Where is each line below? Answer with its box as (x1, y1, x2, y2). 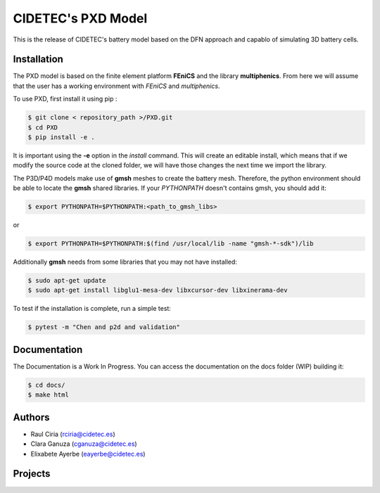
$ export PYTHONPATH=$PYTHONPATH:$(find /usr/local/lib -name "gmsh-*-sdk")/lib (27, 240, 314, 248)
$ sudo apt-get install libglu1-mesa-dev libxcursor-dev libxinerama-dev (27, 286, 288, 295)
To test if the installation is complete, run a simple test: (13, 305, 172, 313)
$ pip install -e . (27, 134, 95, 141)
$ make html (27, 391, 70, 399)
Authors (13, 411, 50, 423)
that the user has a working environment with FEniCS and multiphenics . (13, 82, 220, 90)
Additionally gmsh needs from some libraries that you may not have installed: (13, 257, 237, 267)
